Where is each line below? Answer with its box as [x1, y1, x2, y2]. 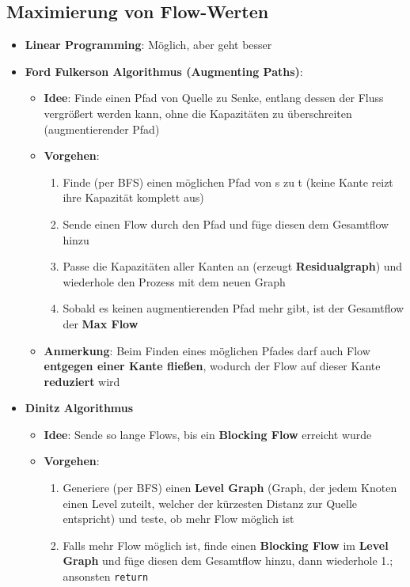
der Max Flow [63, 315, 139, 331]
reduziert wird [44, 373, 120, 389]
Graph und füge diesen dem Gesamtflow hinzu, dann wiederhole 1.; [63, 552, 393, 569]
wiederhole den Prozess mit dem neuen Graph [63, 273, 286, 290]
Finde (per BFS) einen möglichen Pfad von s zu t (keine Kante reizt [63, 173, 393, 190]
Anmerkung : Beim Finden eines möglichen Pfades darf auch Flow [44, 342, 370, 358]
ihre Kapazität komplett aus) [63, 189, 204, 206]
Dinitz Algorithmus [25, 400, 134, 416]
